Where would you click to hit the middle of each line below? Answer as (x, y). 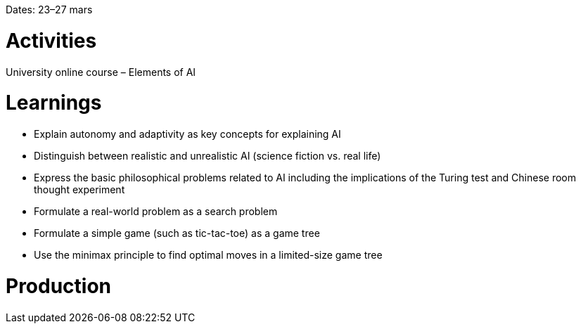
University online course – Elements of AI (101, 72)
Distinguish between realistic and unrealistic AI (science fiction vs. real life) (207, 156)
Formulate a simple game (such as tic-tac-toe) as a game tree (177, 233)
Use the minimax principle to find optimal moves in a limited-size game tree (208, 255)
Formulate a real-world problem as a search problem (156, 211)
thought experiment (79, 189)
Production (59, 286)
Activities (51, 40)
